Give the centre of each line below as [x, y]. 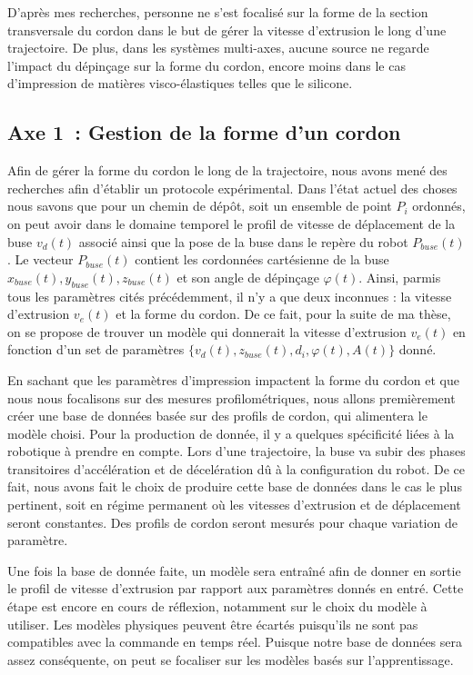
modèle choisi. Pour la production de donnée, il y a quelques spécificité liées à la [231, 433]
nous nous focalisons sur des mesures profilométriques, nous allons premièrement [231, 397]
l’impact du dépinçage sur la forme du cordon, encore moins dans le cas [206, 65]
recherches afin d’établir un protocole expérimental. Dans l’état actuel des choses [232, 188]
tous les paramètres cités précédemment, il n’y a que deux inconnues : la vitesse [230, 296]
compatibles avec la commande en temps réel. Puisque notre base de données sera [235, 642]
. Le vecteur [40, 259]
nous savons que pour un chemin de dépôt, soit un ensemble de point [200, 206]
